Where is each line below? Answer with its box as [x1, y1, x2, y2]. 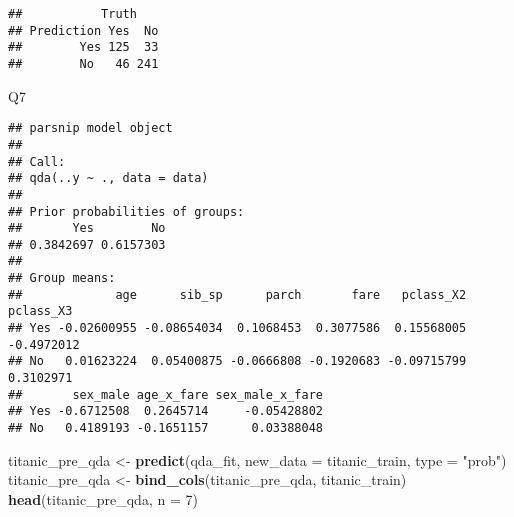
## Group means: [8, 271, 116, 286]
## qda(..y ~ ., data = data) [8, 171, 209, 186]
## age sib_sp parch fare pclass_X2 [8, 287, 467, 302]
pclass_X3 [8, 304, 73, 319]
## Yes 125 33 [8, 40, 159, 55]
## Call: [8, 154, 66, 169]
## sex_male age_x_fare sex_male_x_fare [8, 387, 323, 402]
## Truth [8, 7, 137, 21]
